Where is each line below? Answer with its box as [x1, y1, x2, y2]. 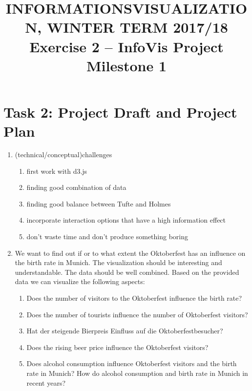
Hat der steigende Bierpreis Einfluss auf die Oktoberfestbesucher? [26, 326, 223, 336]
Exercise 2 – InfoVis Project [29, 36, 224, 56]
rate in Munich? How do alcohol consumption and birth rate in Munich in [26, 368, 248, 378]
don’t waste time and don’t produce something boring [26, 231, 189, 242]
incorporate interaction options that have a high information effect [26, 215, 226, 225]
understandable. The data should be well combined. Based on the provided [15, 267, 239, 277]
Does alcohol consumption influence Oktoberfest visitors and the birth [26, 358, 237, 369]
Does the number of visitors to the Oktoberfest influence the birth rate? [26, 293, 242, 303]
